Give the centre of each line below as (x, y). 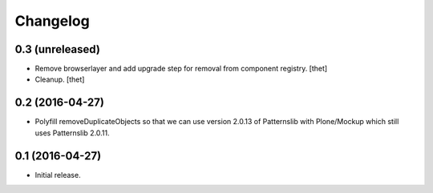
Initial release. (58, 175)
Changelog (52, 21)
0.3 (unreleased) (57, 49)
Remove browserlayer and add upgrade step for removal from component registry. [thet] (181, 69)
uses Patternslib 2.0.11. (72, 133)
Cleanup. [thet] (60, 79)
